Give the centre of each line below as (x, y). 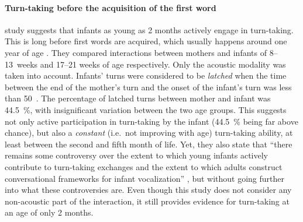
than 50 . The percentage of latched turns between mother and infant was (138, 98)
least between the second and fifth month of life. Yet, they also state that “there (149, 144)
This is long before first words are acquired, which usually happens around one (146, 41)
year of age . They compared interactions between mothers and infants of (136, 52)
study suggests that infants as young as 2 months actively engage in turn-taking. (149, 29)
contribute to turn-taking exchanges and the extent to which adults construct (144, 166)
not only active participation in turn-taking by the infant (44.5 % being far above (151, 121)
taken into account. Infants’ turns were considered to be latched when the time (146, 75)
